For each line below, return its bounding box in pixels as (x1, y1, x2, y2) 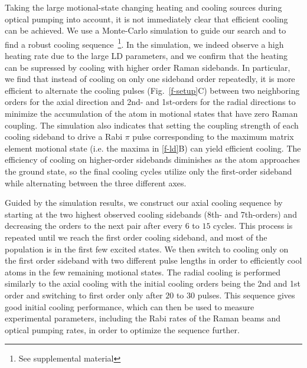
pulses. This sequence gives (197, 288, 295, 301)
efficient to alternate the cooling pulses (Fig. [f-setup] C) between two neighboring (5, 84, 300, 96)
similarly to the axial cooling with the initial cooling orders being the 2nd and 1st (5, 277, 301, 290)
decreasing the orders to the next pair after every (5, 219, 182, 232)
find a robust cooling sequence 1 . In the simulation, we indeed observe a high (5, 36, 284, 50)
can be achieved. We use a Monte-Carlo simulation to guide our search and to (5, 24, 286, 37)
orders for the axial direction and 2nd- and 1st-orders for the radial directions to (5, 96, 296, 108)
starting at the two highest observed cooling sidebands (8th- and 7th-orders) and (5, 208, 297, 220)
